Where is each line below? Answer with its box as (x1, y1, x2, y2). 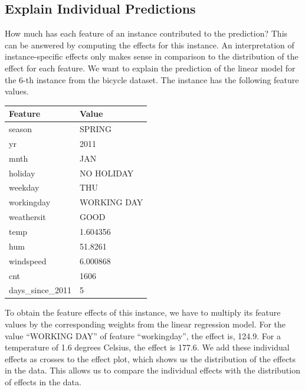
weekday (9, 181, 40, 194)
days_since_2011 (9, 284, 71, 296)
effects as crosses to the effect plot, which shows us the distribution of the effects (5, 352, 296, 365)
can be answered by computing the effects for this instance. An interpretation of (5, 38, 294, 51)
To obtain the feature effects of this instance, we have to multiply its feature (5, 306, 281, 319)
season (9, 123, 32, 135)
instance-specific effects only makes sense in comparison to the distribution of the (5, 50, 299, 63)
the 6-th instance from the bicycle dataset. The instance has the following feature (5, 73, 299, 86)
